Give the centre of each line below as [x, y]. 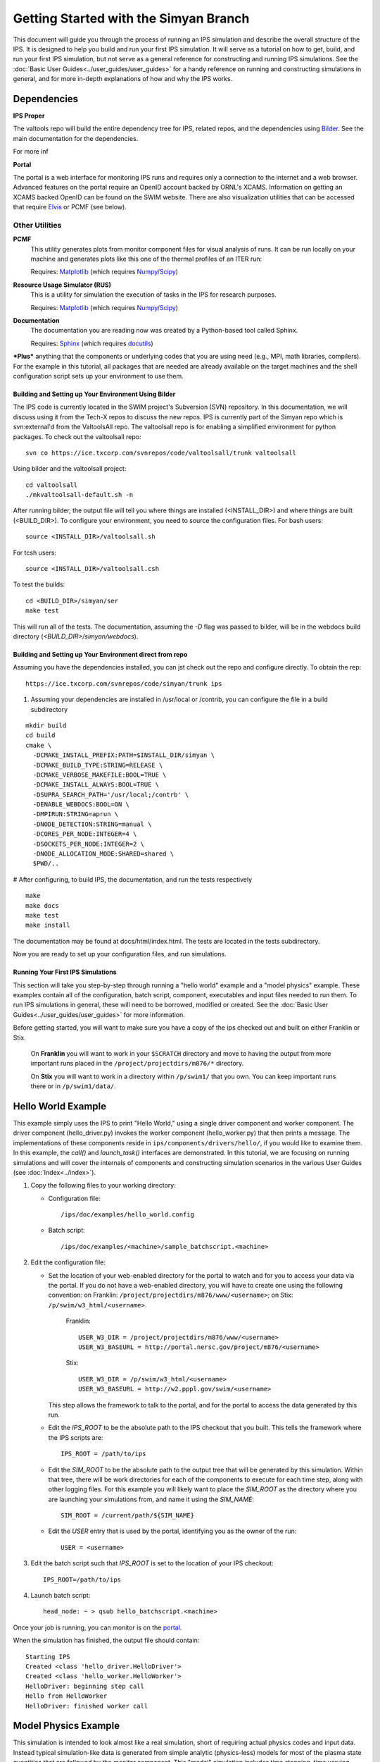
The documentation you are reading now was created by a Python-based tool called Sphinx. [164, 331]
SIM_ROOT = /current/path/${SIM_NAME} [128, 1516]
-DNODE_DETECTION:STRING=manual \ [92, 824]
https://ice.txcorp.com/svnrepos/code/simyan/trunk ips [124, 683]
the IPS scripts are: [76, 1437]
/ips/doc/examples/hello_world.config [128, 1215]
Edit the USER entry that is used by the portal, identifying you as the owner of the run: [172, 1531]
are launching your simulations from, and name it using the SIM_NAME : [151, 1499]
